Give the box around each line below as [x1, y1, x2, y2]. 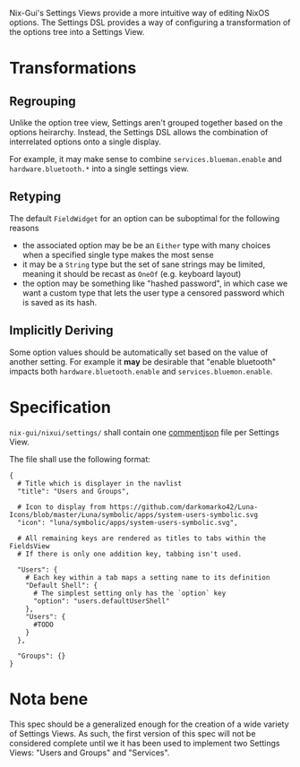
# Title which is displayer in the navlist [17, 478, 182, 487]
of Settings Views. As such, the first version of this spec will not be [9, 728, 256, 738]
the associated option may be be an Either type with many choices [21, 239, 271, 250]
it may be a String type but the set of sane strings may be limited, [21, 259, 266, 270]
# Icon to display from [17, 502, 106, 512]
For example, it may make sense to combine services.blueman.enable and [9, 154, 282, 164]
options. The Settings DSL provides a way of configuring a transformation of [9, 17, 291, 28]
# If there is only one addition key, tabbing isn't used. [17, 549, 243, 558]
